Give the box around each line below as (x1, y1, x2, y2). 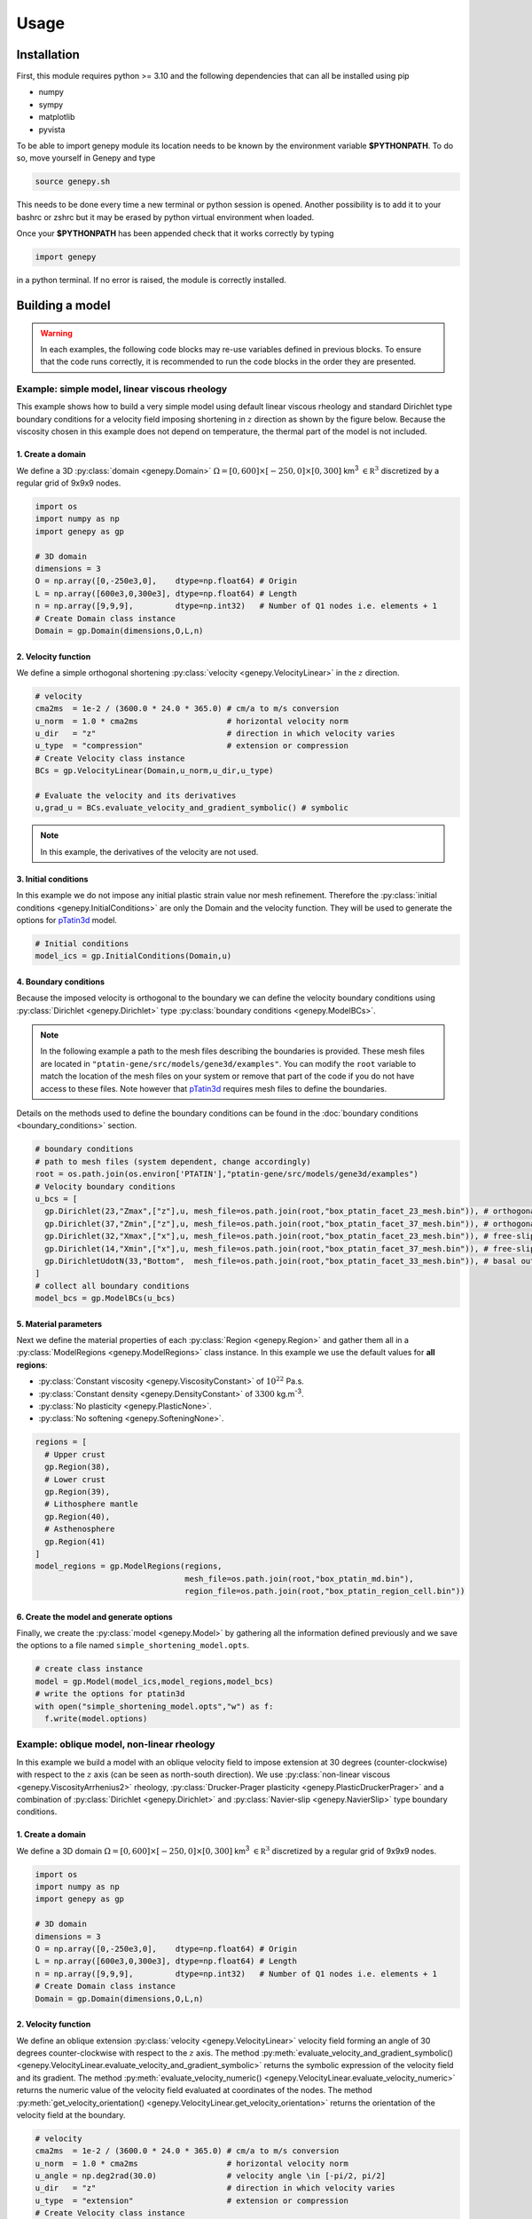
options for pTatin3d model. (16, 914, 117, 925)
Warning (40, 328, 73, 338)
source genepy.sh (35, 177, 111, 186)
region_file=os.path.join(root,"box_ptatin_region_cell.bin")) (184, 1586, 465, 1597)
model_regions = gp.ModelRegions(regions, (35, 1561, 223, 1571)
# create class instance (35, 1664, 144, 1674)
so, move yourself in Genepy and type (16, 153, 156, 163)
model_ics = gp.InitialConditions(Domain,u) (35, 951, 232, 961)
